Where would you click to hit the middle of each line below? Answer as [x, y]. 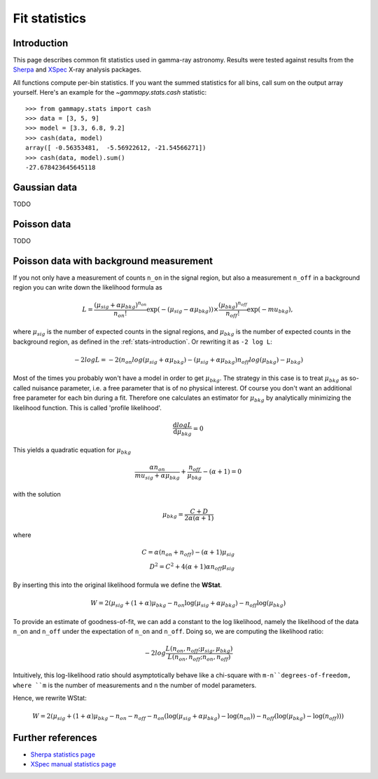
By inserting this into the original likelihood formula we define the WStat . [118, 585]
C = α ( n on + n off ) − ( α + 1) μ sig [188, 553]
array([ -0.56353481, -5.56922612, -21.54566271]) [116, 148]
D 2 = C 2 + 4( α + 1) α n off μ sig [192, 567]
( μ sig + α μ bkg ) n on [120, 305]
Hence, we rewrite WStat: [50, 698]
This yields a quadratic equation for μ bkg [72, 451]
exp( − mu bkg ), [270, 310]
